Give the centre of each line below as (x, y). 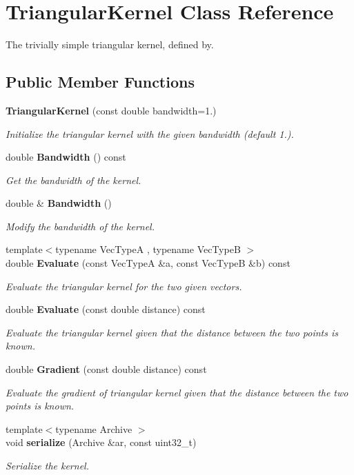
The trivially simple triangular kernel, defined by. (110, 44)
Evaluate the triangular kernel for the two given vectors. (124, 286)
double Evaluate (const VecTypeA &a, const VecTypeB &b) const (148, 263)
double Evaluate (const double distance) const (106, 309)
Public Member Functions (100, 82)
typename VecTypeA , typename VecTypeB (148, 249)
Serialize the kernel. (47, 466)
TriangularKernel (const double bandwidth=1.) (111, 110)
